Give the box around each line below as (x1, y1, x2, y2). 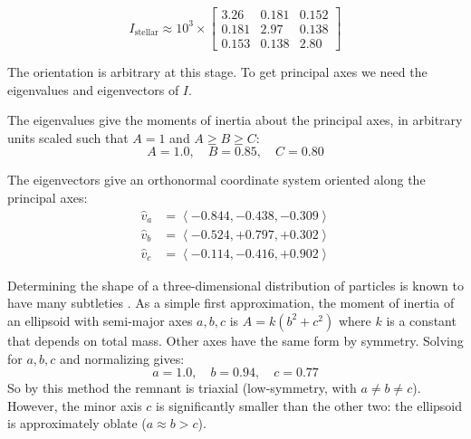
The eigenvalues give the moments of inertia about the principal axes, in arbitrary (7, 110, 463, 129)
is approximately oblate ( (7, 414, 147, 433)
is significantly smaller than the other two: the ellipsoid (156, 396, 463, 415)
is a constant (386, 310, 457, 329)
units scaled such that (7, 128, 129, 147)
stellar (134, 28, 159, 37)
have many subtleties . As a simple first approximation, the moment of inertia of (7, 293, 455, 312)
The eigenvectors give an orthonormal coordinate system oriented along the (7, 170, 426, 189)
